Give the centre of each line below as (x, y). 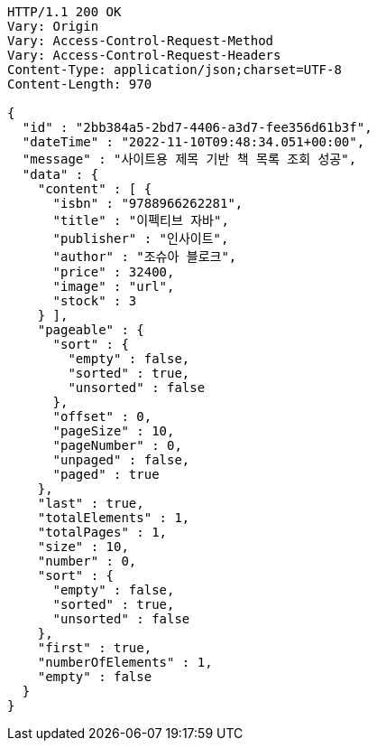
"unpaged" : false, (121, 460)
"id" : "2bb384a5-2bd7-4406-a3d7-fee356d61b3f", (197, 127)
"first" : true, (95, 648)
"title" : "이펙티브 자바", (141, 220)
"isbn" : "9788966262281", (148, 203)
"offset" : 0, (102, 416)
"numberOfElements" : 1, (125, 662)
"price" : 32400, (114, 272)
